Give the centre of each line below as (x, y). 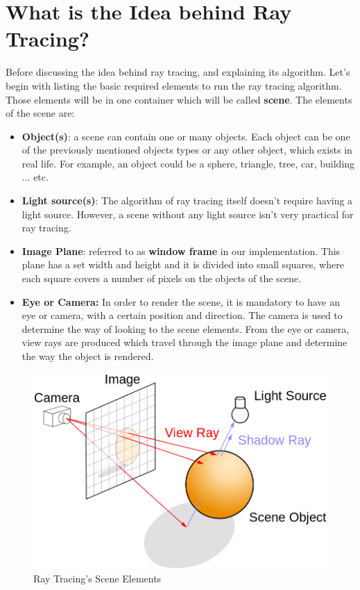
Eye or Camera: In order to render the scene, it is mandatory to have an (181, 301)
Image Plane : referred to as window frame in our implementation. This (181, 251)
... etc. (35, 177)
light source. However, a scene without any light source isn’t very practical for (188, 214)
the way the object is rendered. (88, 356)
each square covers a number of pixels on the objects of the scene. (161, 278)
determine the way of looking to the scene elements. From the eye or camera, (186, 328)
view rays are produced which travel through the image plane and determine (185, 342)
